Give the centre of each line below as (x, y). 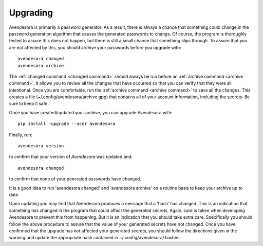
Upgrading (31, 13)
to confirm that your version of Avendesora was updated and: (71, 157)
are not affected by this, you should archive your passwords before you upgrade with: (95, 47)
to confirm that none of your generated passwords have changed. (75, 179)
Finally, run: (21, 135)
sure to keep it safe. (29, 104)
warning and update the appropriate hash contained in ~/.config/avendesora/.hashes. (95, 238)
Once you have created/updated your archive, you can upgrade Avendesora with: (91, 112)
